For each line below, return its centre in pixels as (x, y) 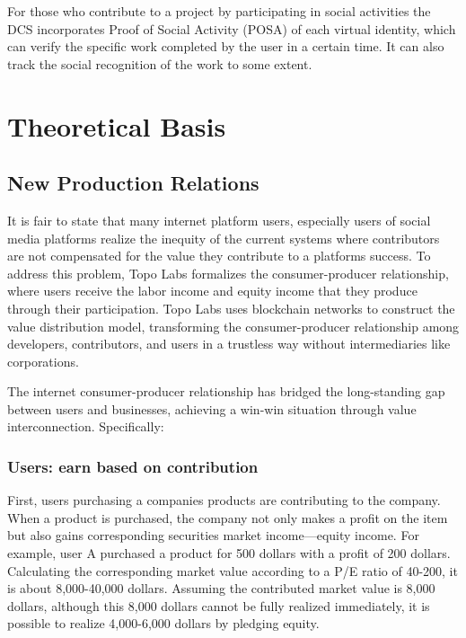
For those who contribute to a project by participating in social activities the (219, 11)
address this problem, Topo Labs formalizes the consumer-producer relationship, (228, 273)
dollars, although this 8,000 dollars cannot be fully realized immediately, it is (219, 605)
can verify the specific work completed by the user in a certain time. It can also (226, 46)
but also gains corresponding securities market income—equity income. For (213, 535)
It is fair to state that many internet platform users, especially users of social (219, 220)
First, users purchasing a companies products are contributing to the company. (224, 500)
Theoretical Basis (117, 125)
